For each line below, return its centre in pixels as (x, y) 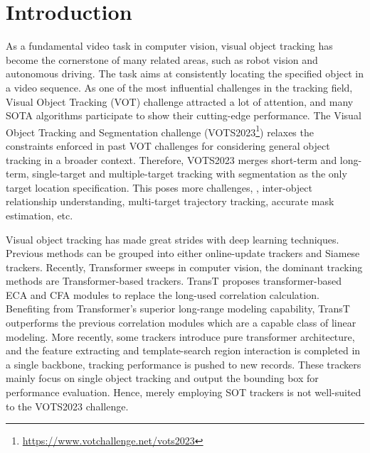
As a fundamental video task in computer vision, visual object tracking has (169, 46)
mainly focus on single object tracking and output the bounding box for (162, 378)
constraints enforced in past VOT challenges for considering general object (168, 145)
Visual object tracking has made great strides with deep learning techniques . (173, 239)
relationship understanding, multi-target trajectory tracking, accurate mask (170, 201)
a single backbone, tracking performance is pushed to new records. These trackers (184, 364)
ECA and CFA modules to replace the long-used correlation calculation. (163, 294)
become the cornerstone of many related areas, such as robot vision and (162, 59)
